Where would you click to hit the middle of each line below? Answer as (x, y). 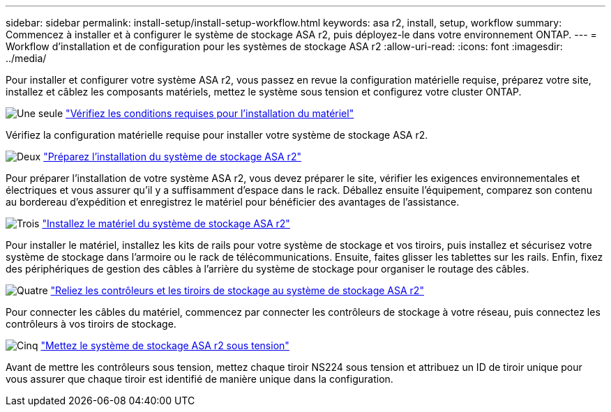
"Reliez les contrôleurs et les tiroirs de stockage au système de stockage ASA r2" (237, 290)
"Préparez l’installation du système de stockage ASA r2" (172, 157)
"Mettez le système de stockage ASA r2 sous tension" (165, 345)
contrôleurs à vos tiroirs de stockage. (91, 324)
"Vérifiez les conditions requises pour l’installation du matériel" (210, 113)
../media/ (26, 58)
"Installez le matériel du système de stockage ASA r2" (166, 223)
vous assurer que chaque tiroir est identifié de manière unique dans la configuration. (199, 379)
